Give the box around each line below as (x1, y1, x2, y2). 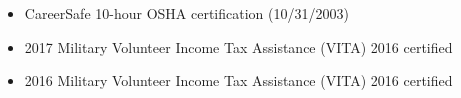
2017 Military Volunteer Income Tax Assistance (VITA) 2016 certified (24, 36, 453, 57)
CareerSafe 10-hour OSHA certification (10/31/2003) (24, 3, 349, 23)
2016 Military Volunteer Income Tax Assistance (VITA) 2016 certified (24, 70, 453, 91)
